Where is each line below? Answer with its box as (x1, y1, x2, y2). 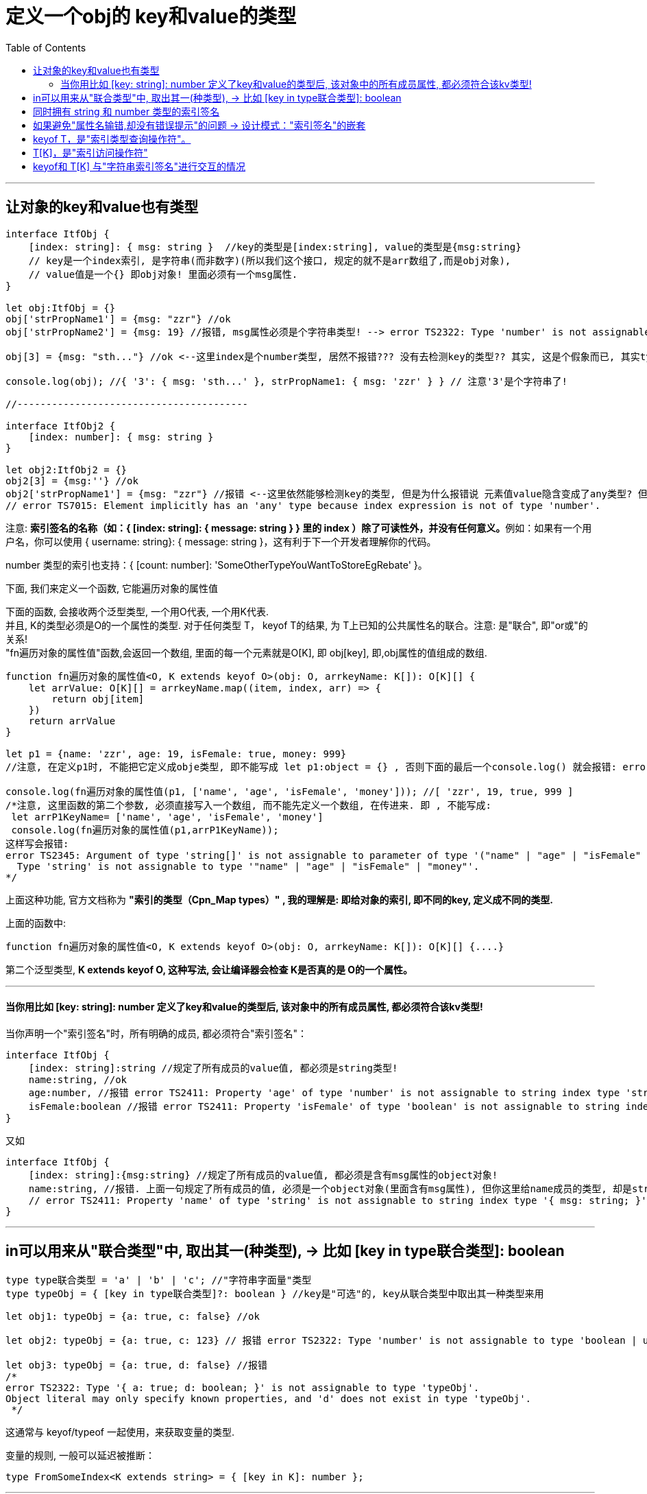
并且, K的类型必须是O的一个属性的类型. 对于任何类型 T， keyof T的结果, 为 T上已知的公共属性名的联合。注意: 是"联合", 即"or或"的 (5, 619, 588, 631)
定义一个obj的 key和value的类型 (5, 5, 297, 28)
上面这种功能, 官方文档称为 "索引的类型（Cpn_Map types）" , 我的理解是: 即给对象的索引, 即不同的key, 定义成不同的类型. (5, 893, 554, 905)
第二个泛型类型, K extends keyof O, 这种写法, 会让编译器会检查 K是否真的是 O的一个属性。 (5, 963, 413, 975)
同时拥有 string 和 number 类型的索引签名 (33, 105, 220, 117)
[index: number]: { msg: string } (28, 431, 214, 442)
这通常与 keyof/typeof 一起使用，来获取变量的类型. (5, 1425, 235, 1438)
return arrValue (28, 715, 116, 726)
